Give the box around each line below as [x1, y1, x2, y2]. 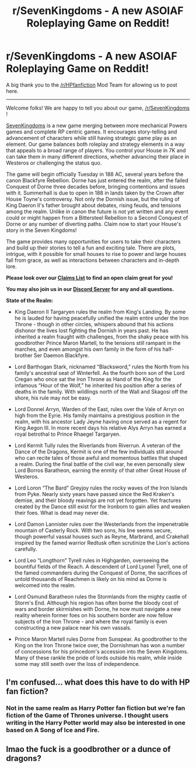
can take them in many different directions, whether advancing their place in [6, 153, 190, 160]
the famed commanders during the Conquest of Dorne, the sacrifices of [14, 569, 188, 576]
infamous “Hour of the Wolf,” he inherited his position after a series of [14, 382, 182, 389]
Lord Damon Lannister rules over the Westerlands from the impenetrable [14, 520, 189, 528]
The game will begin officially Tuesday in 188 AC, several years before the [6, 170, 184, 177]
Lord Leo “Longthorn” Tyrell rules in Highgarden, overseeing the [14, 556, 169, 563]
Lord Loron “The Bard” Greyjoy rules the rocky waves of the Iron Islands [14, 484, 188, 491]
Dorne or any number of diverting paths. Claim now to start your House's [6, 220, 181, 227]
